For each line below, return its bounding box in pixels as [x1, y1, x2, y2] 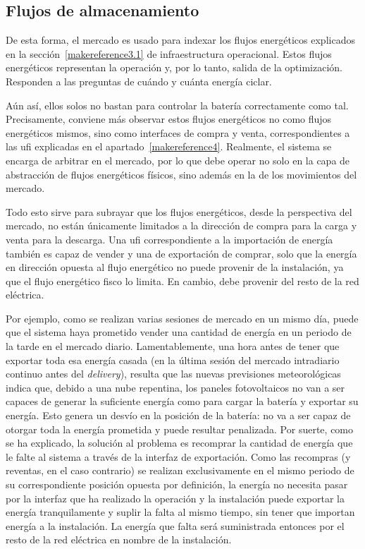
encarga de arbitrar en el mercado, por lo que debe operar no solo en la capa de [6, 152, 350, 167]
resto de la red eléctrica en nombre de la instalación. [6, 532, 232, 547]
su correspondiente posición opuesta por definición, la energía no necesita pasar [6, 477, 348, 492]
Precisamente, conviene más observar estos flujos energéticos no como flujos [6, 111, 332, 126]
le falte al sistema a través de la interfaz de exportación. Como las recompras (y [6, 449, 351, 464]
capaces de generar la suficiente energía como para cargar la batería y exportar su [6, 394, 359, 409]
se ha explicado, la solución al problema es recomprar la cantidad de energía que [6, 435, 353, 450]
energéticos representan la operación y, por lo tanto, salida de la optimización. [6, 60, 342, 75]
